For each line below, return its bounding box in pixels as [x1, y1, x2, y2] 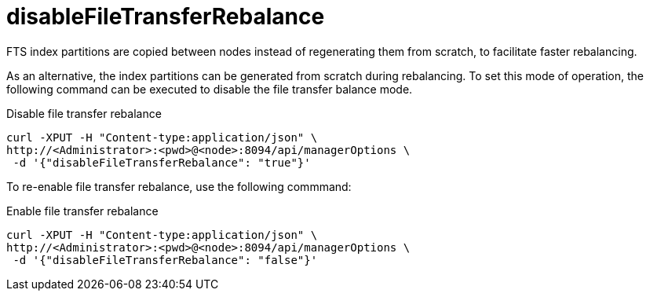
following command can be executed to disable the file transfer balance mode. [6, 82, 413, 96]
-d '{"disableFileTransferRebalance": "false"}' [13, 253, 318, 266]
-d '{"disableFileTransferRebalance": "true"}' [13, 156, 311, 169]
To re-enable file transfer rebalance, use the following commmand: [6, 179, 352, 193]
